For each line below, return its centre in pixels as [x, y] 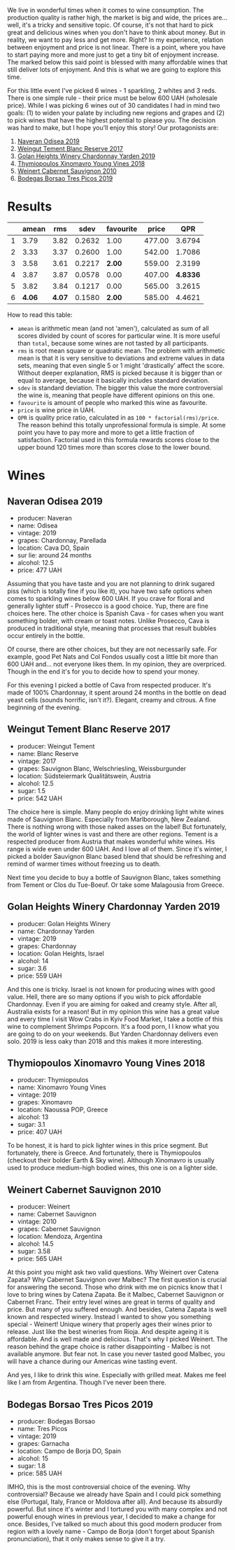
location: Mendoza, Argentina [60, 1237]
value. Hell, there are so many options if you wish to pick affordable [104, 997]
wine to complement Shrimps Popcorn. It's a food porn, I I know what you [113, 1026]
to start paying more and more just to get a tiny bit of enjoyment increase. [113, 55]
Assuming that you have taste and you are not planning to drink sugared [111, 583]
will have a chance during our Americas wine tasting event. [92, 1361]
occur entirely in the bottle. [46, 635]
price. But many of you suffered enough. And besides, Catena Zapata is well [117, 1309]
